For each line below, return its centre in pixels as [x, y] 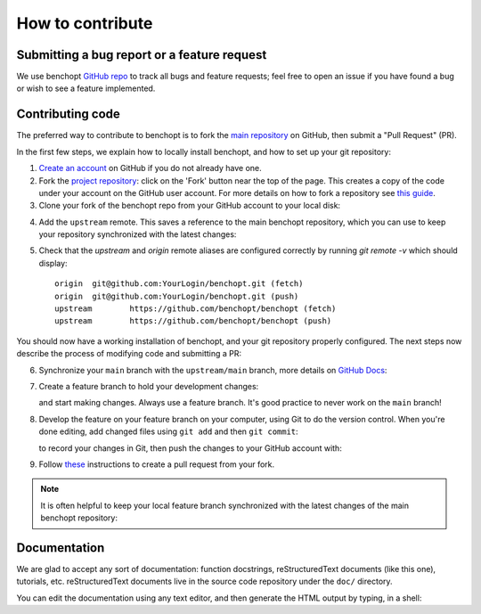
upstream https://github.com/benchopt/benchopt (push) [193, 321]
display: [53, 263]
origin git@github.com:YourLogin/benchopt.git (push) [177, 296]
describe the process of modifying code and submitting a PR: [129, 354]
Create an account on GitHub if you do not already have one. [150, 168]
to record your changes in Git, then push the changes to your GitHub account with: [190, 448]
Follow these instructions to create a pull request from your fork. [157, 464]
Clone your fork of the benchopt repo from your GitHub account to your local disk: [190, 206]
